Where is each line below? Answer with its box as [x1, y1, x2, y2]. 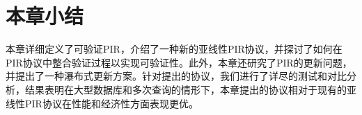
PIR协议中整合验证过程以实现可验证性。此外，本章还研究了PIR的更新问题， [6, 55, 352, 69]
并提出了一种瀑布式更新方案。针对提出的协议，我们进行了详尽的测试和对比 [6, 69, 347, 83]
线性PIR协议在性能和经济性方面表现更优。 [6, 96, 198, 110]
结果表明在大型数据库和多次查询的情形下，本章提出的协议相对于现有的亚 [24, 82, 356, 96]
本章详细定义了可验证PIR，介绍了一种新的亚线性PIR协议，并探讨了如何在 [6, 42, 343, 56]
